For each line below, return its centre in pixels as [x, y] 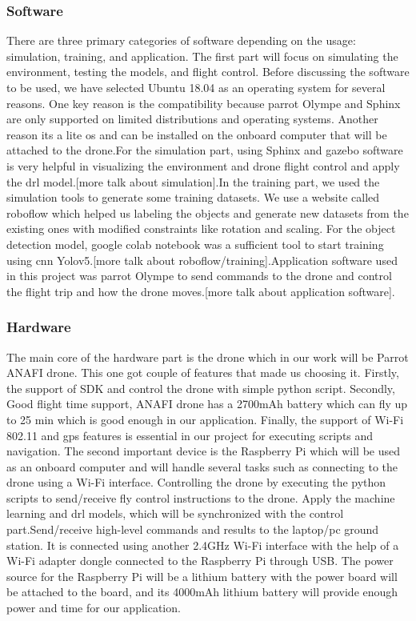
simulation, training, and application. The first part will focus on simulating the [202, 56]
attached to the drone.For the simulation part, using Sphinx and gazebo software [205, 150]
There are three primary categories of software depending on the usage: [181, 40]
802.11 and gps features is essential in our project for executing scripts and [190, 435]
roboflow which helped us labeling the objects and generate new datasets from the [208, 212]
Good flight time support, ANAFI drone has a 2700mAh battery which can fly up [207, 404]
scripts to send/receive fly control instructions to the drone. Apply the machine [201, 497]
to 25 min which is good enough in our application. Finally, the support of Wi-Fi [205, 419]
